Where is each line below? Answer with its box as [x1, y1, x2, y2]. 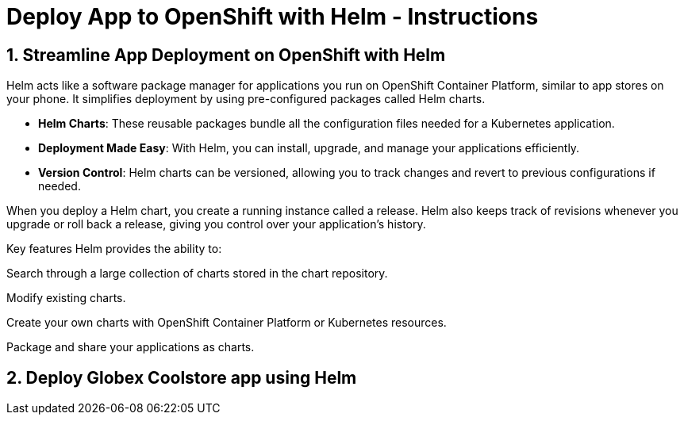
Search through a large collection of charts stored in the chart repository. [6, 266, 388, 281]
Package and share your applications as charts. [6, 340, 255, 354]
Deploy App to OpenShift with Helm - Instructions [6, 3, 539, 30]
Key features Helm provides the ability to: [6, 242, 222, 256]
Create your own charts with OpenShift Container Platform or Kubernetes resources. [6, 316, 447, 330]
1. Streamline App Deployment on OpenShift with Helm [6, 44, 446, 65]
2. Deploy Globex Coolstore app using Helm [6, 367, 357, 388]
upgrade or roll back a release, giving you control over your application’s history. [6, 217, 426, 232]
